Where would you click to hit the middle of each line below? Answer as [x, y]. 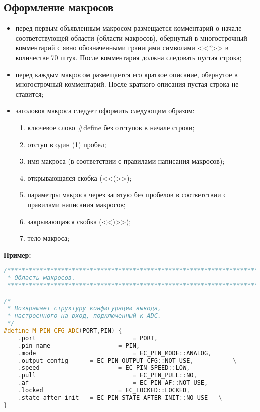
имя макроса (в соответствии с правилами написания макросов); [126, 161]
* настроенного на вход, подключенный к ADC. [84, 316]
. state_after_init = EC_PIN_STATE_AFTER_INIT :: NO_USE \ [120, 397]
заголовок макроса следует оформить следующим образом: [105, 111]
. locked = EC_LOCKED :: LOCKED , [104, 390]
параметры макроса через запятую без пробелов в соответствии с [127, 195]
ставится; [30, 94]
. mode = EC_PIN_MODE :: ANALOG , [115, 353]
